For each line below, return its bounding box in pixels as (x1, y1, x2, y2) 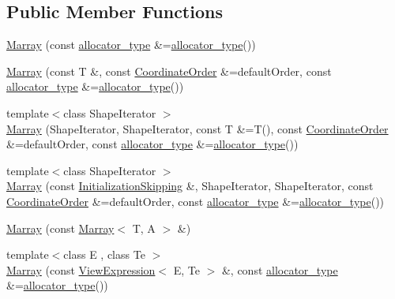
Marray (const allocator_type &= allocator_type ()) (6, 36, 256, 53)
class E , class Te (63, 246, 145, 263)
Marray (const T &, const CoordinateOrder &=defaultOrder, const (6, 62, 332, 79)
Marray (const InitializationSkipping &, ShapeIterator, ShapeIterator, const (6, 178, 374, 194)
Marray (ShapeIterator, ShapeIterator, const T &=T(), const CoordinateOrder (6, 120, 389, 136)
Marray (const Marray (6, 219, 115, 236)
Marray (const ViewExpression (6, 261, 156, 278)
